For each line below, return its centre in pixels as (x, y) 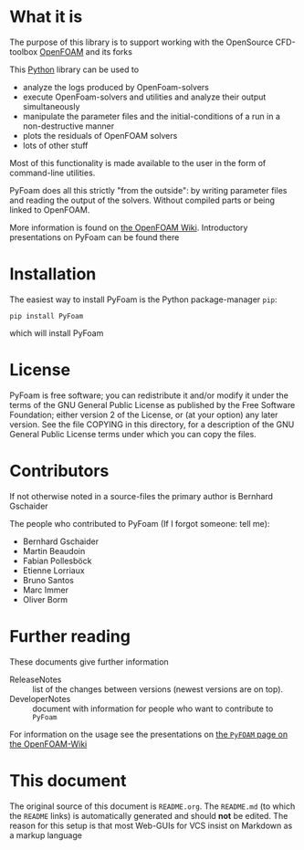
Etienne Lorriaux (53, 570)
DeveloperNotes (40, 698)
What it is (46, 17)
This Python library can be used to (74, 69)
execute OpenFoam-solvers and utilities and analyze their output (144, 97)
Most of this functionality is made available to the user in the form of (138, 163)
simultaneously (51, 106)
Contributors (59, 471)
